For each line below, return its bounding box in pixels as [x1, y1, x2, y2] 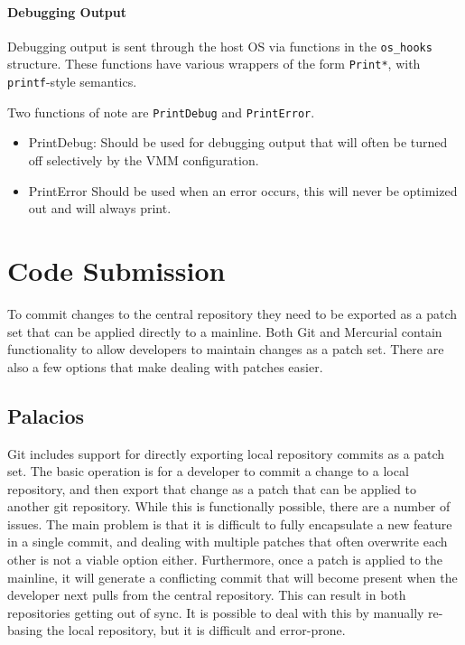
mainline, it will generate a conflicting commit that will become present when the [7, 567, 458, 586]
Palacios [7, 401, 85, 429]
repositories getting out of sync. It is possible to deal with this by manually [7, 603, 424, 622]
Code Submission [7, 251, 226, 288]
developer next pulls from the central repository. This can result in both [7, 585, 406, 604]
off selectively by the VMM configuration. [28, 151, 259, 170]
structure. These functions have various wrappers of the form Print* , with [7, 54, 421, 73]
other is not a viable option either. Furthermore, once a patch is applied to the [7, 550, 443, 569]
